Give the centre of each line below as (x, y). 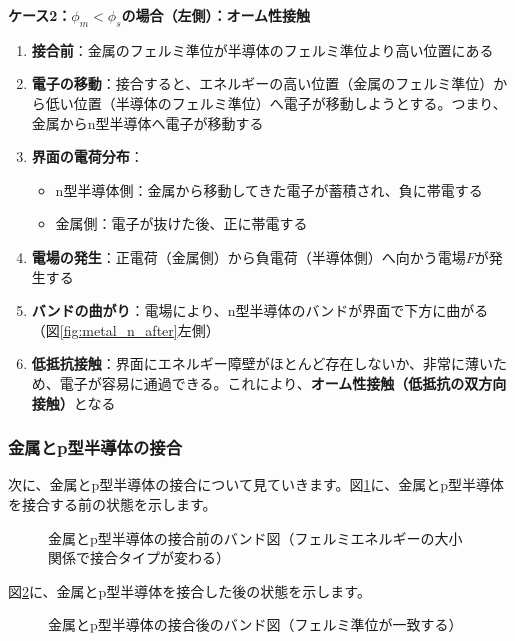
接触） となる (73, 402)
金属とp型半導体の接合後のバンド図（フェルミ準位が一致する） (255, 624)
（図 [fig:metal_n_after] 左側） (125, 329)
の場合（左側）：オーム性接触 (216, 15)
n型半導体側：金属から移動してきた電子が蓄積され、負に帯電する (269, 189)
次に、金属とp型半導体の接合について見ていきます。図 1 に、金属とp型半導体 (256, 484)
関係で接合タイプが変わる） (139, 557)
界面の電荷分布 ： (87, 156)
